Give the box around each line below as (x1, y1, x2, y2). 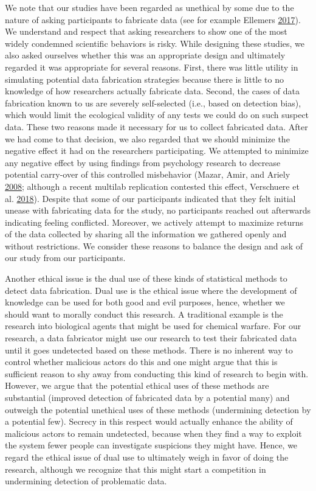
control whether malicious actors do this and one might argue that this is (5, 355, 278, 368)
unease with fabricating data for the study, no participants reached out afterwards (5, 204, 311, 217)
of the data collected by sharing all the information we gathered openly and (5, 228, 287, 240)
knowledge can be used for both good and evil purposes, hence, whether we (5, 296, 285, 308)
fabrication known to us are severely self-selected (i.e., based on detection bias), (5, 96, 301, 109)
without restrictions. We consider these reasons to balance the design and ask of (5, 239, 303, 252)
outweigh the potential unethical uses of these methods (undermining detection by (5, 403, 311, 416)
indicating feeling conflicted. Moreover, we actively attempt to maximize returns (5, 215, 303, 228)
